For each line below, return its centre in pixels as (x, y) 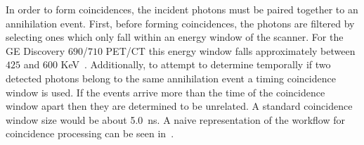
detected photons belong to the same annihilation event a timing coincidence (171, 78)
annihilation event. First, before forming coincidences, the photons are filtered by (180, 23)
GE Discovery (35, 50)
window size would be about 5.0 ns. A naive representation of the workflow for (175, 119)
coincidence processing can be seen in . (90, 133)
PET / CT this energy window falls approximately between (230, 50)
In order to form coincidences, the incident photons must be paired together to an (182, 9)
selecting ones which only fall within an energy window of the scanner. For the (175, 37)
